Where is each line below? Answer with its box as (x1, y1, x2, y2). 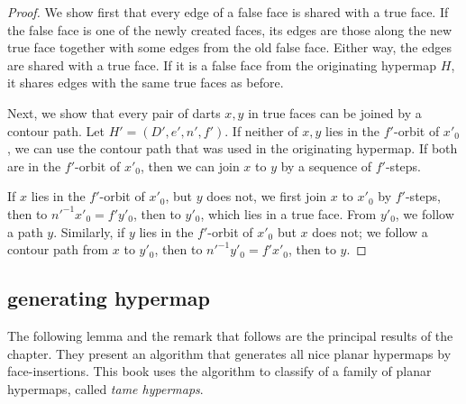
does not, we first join (206, 187, 327, 206)
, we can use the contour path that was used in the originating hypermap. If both (7, 139, 458, 158)
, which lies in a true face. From (200, 204, 377, 223)
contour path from (7, 240, 109, 259)
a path (7, 222, 43, 241)
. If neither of (224, 121, 298, 140)
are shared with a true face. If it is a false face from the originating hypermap (7, 55, 437, 74)
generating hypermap (7, 284, 210, 312)
